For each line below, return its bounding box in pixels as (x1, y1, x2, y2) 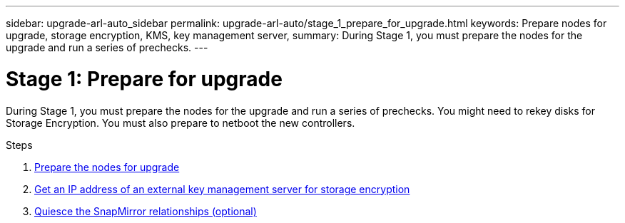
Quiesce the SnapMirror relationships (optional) (34, 204, 257, 217)
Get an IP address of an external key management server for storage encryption (34, 182, 410, 195)
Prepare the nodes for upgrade (34, 160, 180, 173)
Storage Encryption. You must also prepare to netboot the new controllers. (6, 116, 355, 129)
